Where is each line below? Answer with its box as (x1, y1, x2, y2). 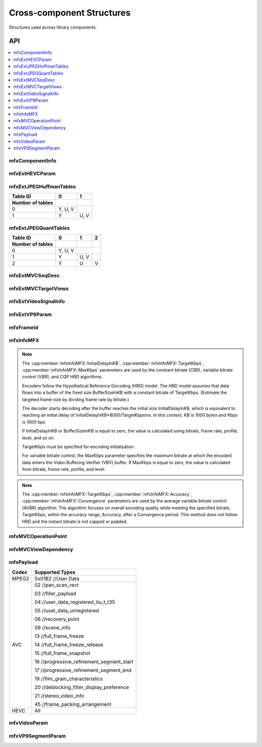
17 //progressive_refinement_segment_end (34, 667, 131, 673)
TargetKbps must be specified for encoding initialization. (22, 444, 135, 449)
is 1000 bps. (22, 419, 47, 425)
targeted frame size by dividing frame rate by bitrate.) (22, 396, 130, 402)
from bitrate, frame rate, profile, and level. (22, 467, 106, 472)
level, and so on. (22, 435, 55, 441)
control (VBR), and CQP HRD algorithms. (22, 374, 103, 380)
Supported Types (34, 569, 76, 576)
